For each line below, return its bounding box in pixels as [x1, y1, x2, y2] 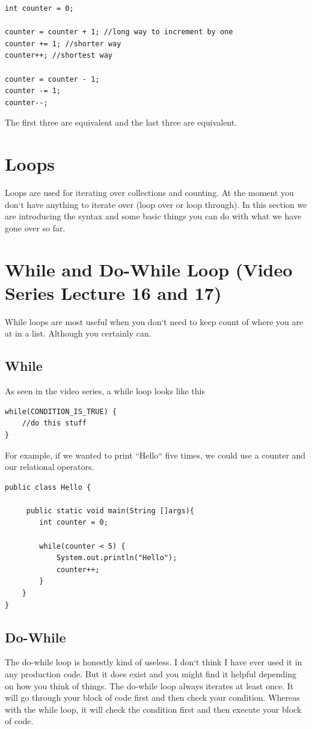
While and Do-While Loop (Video [5, 257, 293, 281]
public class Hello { [5, 483, 91, 492]
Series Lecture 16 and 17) [5, 280, 222, 305]
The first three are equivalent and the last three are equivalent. [5, 116, 237, 129]
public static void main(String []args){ [26, 506, 194, 515]
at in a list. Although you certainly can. [5, 327, 151, 340]
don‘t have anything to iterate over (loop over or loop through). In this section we [5, 198, 307, 210]
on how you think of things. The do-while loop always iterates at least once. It [5, 679, 294, 692]
